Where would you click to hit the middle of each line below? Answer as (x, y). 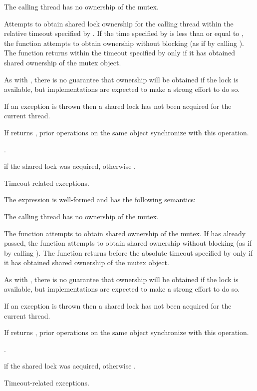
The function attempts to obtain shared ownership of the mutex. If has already (125, 233)
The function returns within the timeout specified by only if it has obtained (120, 53)
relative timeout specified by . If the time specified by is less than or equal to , (124, 33)
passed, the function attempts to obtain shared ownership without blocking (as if (128, 243)
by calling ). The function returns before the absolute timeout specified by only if (128, 252)
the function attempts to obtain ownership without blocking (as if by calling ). (124, 43)
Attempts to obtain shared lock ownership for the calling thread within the (119, 23)
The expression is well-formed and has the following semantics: (100, 199)
